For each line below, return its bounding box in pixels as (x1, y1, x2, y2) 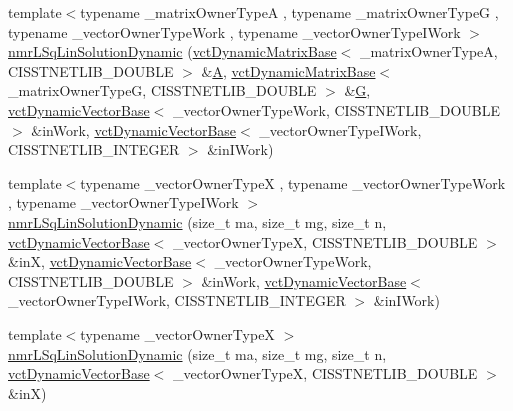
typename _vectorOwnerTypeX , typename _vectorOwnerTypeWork (80, 172, 506, 193)
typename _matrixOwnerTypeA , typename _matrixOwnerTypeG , (80, 2, 499, 22)
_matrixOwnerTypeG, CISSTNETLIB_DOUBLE (8, 80, 317, 101)
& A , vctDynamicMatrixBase (201, 60, 376, 81)
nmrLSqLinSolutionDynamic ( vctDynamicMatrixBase (8, 41, 337, 62)
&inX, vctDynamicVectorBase (8, 251, 192, 272)
